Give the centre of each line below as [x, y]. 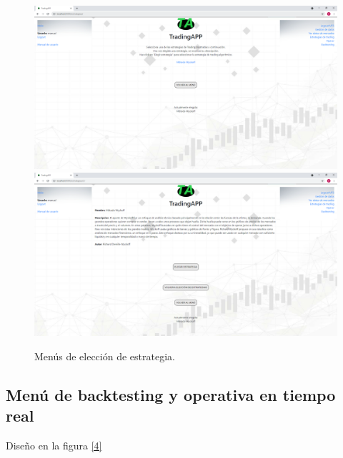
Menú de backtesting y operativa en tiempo [171, 394]
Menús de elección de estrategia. [105, 356]
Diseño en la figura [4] [54, 446]
